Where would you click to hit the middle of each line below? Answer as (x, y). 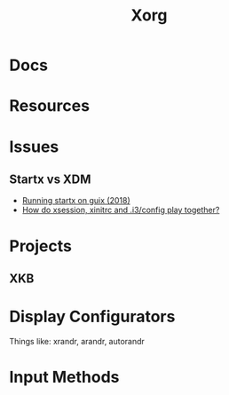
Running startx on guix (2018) (76, 201)
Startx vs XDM (50, 179)
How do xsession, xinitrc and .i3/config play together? (121, 210)
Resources (50, 106)
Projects (41, 246)
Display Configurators (92, 317)
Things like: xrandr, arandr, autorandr (77, 341)
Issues (34, 146)
